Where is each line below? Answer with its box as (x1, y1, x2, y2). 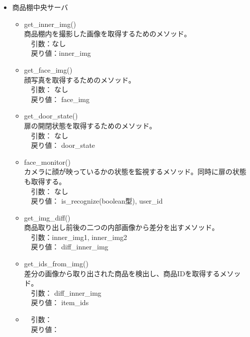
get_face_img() (24, 64, 73, 75)
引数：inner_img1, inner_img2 (31, 231, 127, 242)
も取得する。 (24, 176, 66, 186)
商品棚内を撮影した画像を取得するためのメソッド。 (24, 28, 191, 39)
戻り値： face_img (31, 94, 90, 104)
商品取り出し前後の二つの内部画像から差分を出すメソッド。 (24, 222, 219, 232)
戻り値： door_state (31, 140, 95, 150)
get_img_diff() (24, 212, 71, 223)
